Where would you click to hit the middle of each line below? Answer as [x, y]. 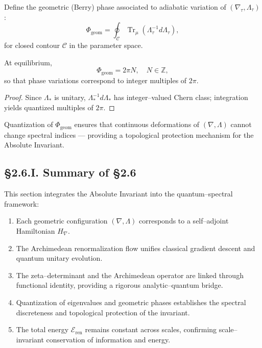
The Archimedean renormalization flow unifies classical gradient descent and [136, 248]
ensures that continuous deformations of [137, 124]
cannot [241, 124]
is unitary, [70, 97]
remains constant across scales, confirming [151, 329]
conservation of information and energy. [108, 339]
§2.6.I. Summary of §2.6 [70, 172]
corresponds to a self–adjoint [184, 221]
